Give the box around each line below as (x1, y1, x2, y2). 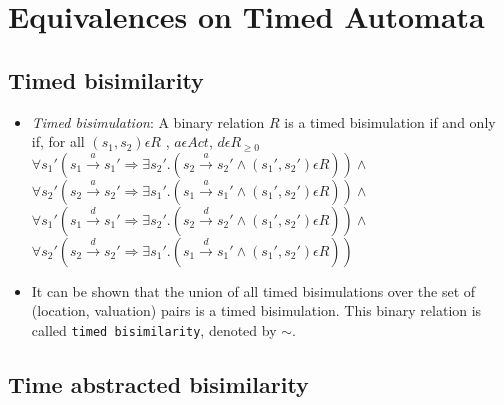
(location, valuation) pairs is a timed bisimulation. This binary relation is (31, 300, 482, 321)
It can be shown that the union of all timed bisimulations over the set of (31, 280, 476, 301)
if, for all (31, 131, 85, 152)
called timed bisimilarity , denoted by (31, 319, 277, 340)
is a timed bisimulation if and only (284, 111, 496, 132)
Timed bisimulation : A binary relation (31, 111, 265, 132)
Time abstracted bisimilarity (8, 369, 309, 399)
